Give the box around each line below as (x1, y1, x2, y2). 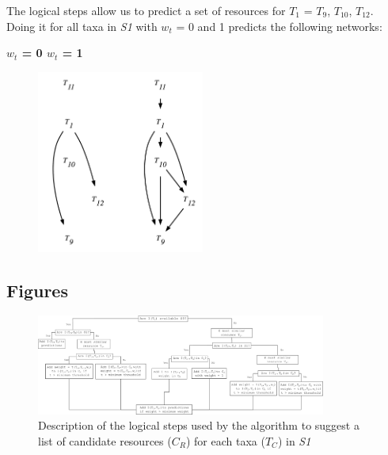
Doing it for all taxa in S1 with (6, 17, 158, 34)
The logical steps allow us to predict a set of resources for (6, 2, 286, 18)
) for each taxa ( (185, 432, 265, 449)
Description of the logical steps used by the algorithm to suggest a (38, 417, 359, 434)
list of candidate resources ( (38, 432, 172, 449)
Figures (6, 277, 68, 302)
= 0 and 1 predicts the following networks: (176, 17, 382, 34)
